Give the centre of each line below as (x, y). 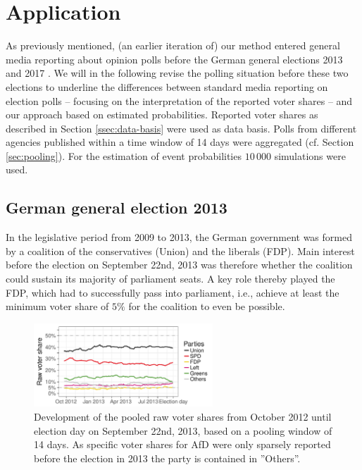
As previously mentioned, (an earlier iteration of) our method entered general (173, 45)
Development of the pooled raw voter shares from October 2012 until (183, 416)
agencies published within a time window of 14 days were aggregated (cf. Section (180, 142)
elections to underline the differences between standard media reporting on (167, 86)
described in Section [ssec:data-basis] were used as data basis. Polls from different (181, 128)
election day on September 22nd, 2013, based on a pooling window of (183, 430)
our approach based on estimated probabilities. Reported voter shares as (162, 115)
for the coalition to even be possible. (207, 306)
